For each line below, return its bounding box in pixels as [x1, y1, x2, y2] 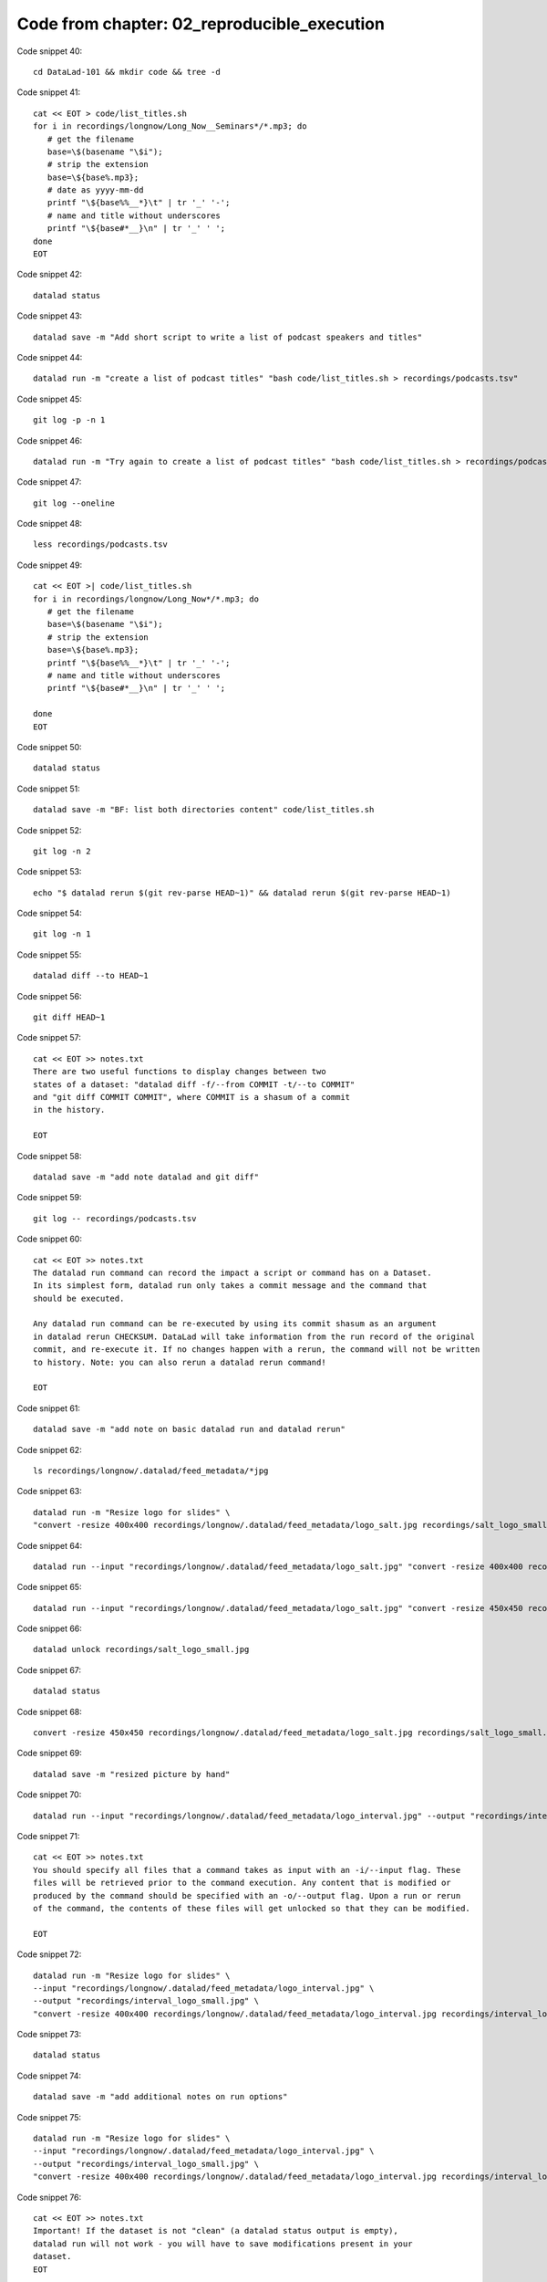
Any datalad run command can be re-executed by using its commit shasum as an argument [33, 1319, 438, 1329]
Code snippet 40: [16, 46, 83, 57]
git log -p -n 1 [33, 415, 106, 425]
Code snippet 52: [16, 824, 82, 835]
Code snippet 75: [16, 2111, 82, 2122]
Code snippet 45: [16, 393, 82, 404]
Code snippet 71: [16, 1831, 80, 1841]
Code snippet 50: [16, 741, 82, 752]
